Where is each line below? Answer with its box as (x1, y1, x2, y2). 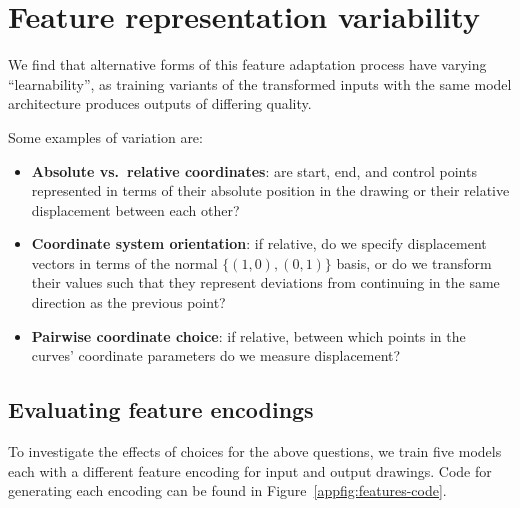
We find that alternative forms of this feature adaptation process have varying (8, 54, 487, 75)
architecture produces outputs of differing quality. (8, 93, 312, 114)
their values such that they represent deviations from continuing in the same (31, 272, 500, 293)
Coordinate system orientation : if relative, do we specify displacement (31, 233, 487, 254)
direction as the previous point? (31, 292, 226, 313)
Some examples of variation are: (8, 126, 203, 147)
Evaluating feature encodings (8, 394, 314, 425)
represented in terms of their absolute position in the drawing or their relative (31, 180, 510, 201)
